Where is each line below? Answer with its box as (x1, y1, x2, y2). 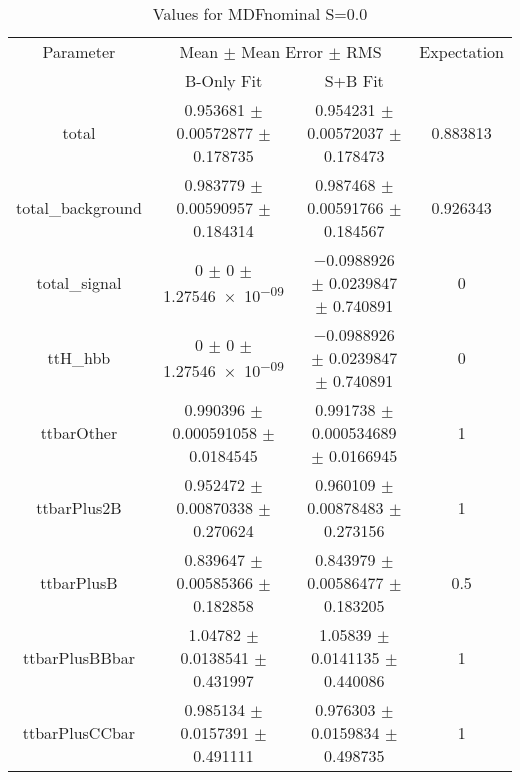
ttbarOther (40, 421, 118, 444)
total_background (16, 196, 142, 219)
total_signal (36, 271, 122, 294)
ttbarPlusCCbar (22, 721, 136, 744)
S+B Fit (324, 69, 384, 92)
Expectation (419, 40, 504, 63)
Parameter (42, 40, 116, 63)
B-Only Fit (184, 69, 263, 92)
